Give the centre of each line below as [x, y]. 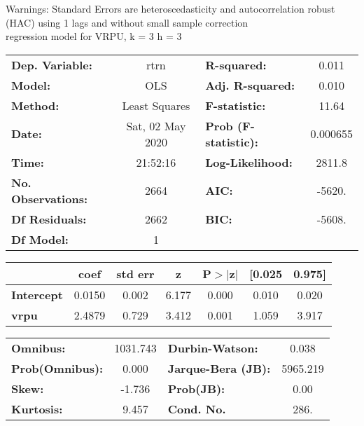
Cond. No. [197, 408]
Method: [35, 105]
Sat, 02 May [156, 125]
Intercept [37, 294]
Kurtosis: [37, 408]
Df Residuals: [49, 219]
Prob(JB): [196, 388]
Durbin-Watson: [213, 348]
